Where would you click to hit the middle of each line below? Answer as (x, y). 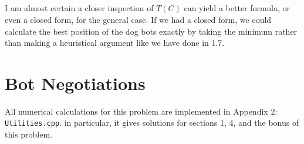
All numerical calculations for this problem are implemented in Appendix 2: (141, 111)
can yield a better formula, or (237, 8)
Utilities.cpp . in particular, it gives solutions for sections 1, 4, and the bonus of (152, 123)
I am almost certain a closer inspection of (79, 8)
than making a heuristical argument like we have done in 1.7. (115, 43)
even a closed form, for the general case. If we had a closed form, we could (138, 19)
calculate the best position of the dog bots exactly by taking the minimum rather (151, 31)
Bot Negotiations (75, 83)
